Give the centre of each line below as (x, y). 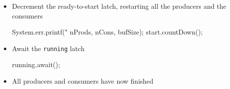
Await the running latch (48, 48)
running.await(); (36, 64)
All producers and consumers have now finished (83, 81)
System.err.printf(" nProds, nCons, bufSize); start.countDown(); (107, 32)
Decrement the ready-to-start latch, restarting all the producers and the (119, 6)
